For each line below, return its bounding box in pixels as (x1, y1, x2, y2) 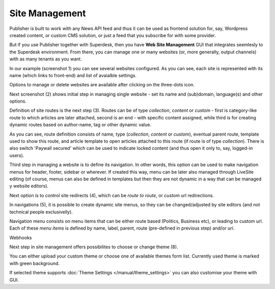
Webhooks (9, 234, 32, 241)
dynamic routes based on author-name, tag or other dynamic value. (9, 122, 152, 128)
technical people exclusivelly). (9, 209, 73, 215)
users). (9, 152, 24, 158)
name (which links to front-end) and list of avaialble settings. (9, 72, 137, 78)
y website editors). (9, 183, 48, 189)
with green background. (9, 260, 60, 266)
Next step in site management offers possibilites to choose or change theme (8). (9, 244, 178, 250)
